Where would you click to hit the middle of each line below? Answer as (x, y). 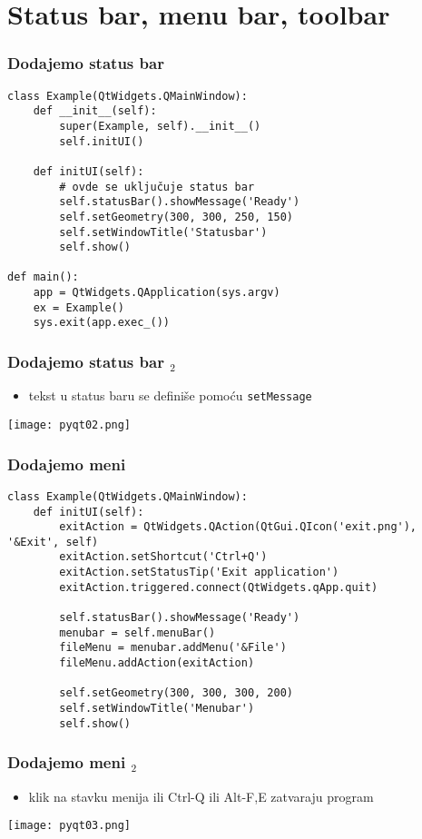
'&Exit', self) (53, 542)
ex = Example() (79, 307)
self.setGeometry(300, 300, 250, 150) (176, 217)
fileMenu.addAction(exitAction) (157, 663)
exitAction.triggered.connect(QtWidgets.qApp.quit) (219, 587)
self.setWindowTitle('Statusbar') (163, 232)
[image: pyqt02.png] (69, 424)
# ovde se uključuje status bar (157, 187)
